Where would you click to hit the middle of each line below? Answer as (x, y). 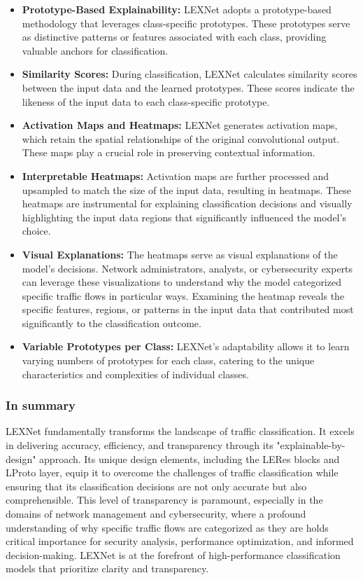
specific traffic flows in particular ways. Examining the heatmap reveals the (183, 295)
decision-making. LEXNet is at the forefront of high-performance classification (173, 554)
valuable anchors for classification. (95, 50)
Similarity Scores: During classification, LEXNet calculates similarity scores (190, 74)
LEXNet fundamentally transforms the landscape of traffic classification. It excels (180, 431)
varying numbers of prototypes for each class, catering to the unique (168, 360)
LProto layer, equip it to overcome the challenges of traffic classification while (172, 472)
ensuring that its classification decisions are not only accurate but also (156, 486)
